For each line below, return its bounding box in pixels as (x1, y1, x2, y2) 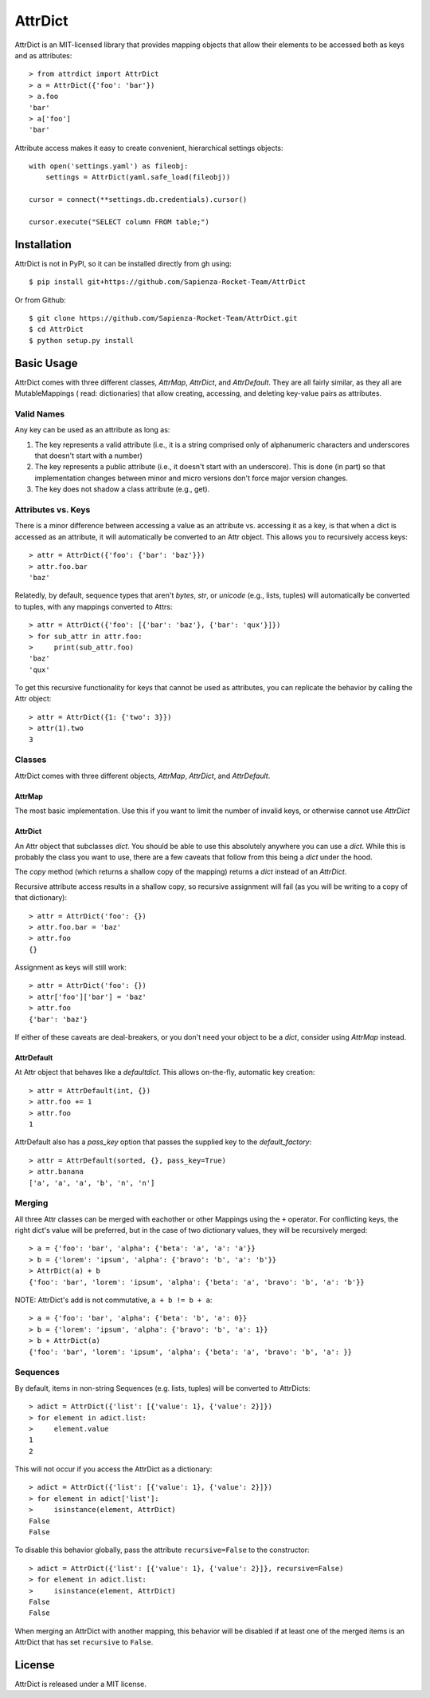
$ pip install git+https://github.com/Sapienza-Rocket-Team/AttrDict (29, 278, 307, 286)
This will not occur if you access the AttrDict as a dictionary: (14, 1464, 213, 1474)
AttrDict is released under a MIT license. (14, 1680, 147, 1689)
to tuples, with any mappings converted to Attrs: (14, 602, 173, 611)
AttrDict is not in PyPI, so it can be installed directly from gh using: (14, 259, 233, 268)
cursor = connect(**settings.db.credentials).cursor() (29, 195, 248, 204)
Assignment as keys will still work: (14, 962, 127, 973)
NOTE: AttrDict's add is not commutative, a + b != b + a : (14, 1295, 213, 1305)
